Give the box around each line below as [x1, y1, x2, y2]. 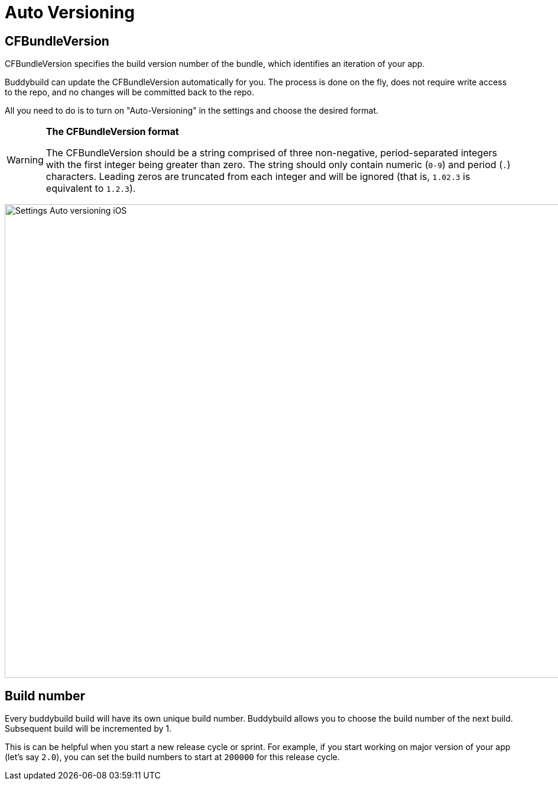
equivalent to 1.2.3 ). [46, 182, 136, 195]
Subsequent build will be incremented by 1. [5, 723, 172, 734]
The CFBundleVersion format [46, 126, 179, 138]
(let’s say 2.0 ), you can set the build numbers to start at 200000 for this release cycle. [5, 752, 340, 763]
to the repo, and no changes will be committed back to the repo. [5, 87, 254, 98]
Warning [7, 154, 44, 166]
